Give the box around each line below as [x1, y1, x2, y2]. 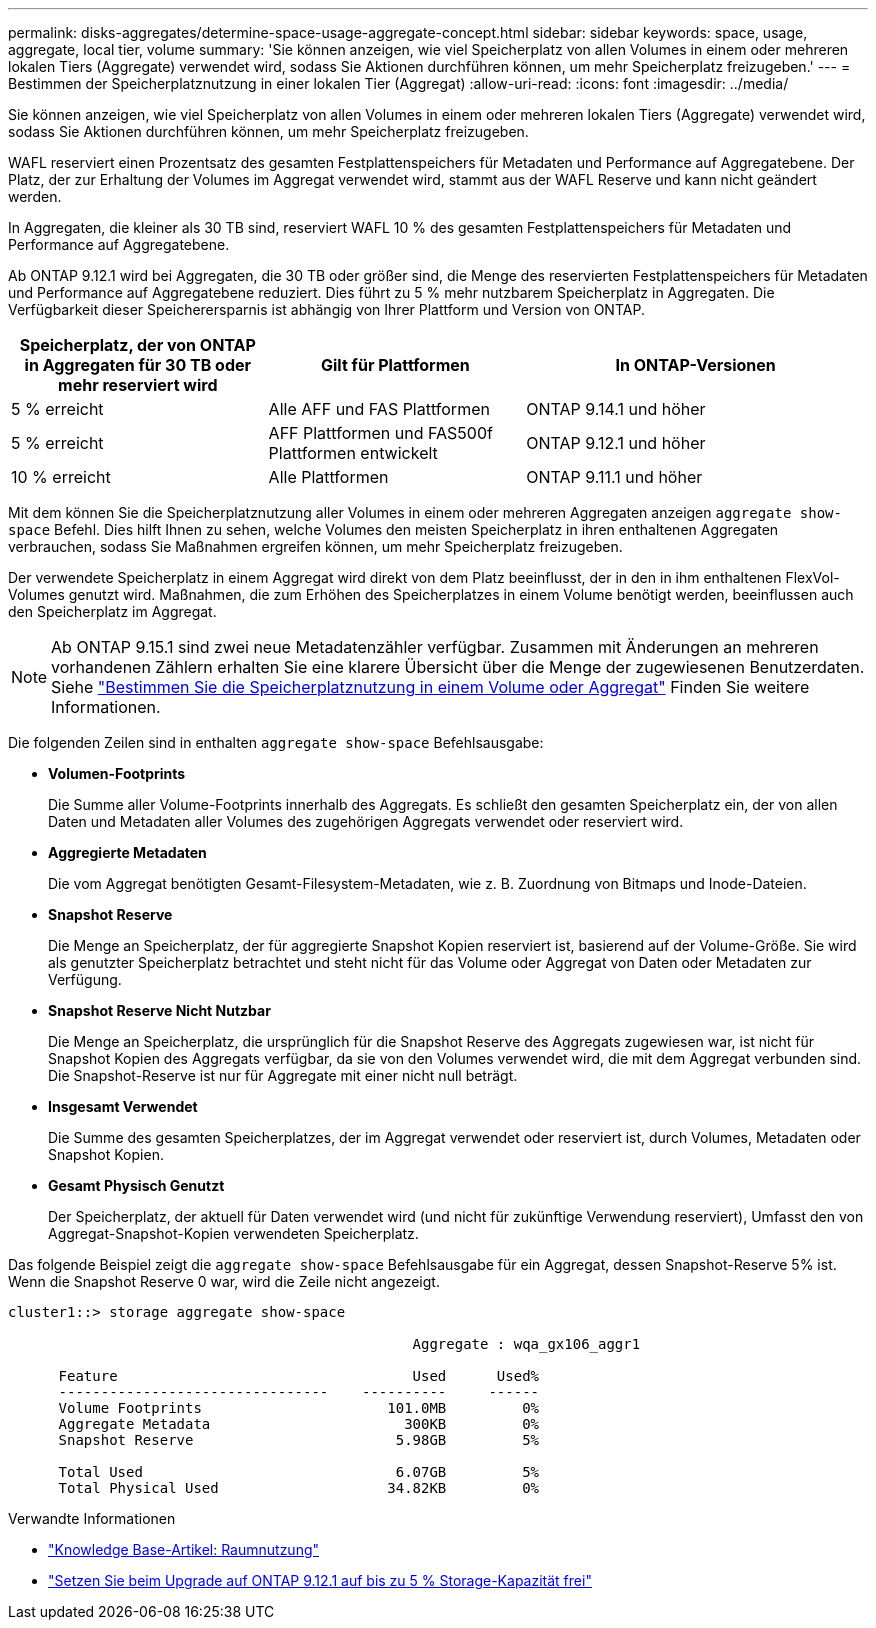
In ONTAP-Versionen [615, 355, 776, 375]
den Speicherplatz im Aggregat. [8, 603, 217, 620]
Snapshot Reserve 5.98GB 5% [58, 1432, 540, 1448]
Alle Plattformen [268, 467, 389, 487]
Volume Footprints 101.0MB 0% [58, 1400, 540, 1416]
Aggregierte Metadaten [48, 844, 207, 861]
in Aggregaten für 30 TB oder [24, 355, 252, 375]
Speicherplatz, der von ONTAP [19, 335, 256, 355]
